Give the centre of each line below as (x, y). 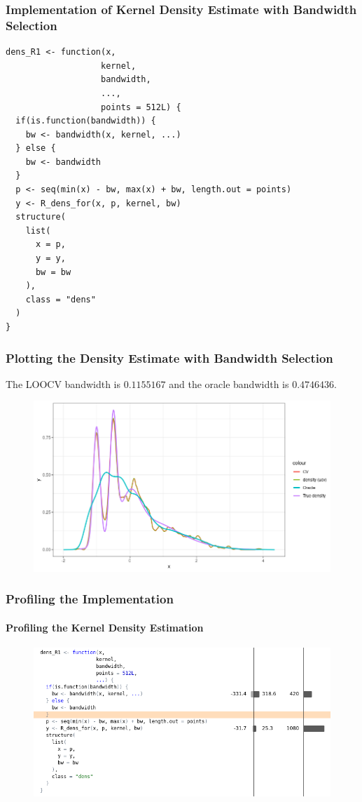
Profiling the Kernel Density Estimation (105, 627)
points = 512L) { (141, 107)
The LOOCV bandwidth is (63, 383)
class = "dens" (61, 299)
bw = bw (53, 272)
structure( (41, 217)
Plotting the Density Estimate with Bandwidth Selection (169, 357)
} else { (36, 148)
